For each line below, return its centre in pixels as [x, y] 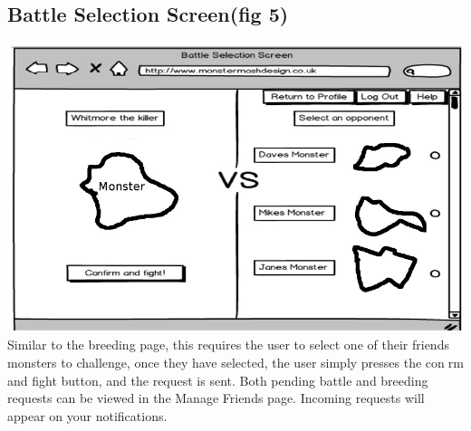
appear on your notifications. [87, 415]
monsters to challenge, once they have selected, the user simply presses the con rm [235, 362]
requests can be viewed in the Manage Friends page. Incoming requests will [216, 398]
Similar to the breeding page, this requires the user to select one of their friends [228, 345]
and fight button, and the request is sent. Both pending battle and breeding [218, 380]
